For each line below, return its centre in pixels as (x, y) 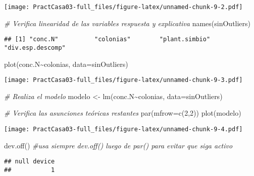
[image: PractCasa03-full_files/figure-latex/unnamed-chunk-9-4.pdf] (123, 129)
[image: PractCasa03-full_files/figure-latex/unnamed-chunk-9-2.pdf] (123, 7)
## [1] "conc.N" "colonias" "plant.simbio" (107, 39)
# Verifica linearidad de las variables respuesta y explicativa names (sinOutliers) (128, 23)
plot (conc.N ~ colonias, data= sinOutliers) (66, 64)
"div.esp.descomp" (35, 48)
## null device (30, 162)
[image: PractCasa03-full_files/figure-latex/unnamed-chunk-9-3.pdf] (123, 80)
